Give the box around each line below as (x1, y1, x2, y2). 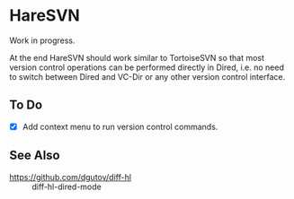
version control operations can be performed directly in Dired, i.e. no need (9, 62, 285, 73)
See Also (9, 148, 60, 163)
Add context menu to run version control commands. (22, 121, 218, 132)
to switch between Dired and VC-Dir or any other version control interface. (9, 71, 286, 82)
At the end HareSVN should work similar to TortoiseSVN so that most (9, 52, 265, 63)
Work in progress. (9, 35, 76, 46)
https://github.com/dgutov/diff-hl (9, 171, 132, 182)
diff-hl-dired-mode (31, 181, 102, 192)
